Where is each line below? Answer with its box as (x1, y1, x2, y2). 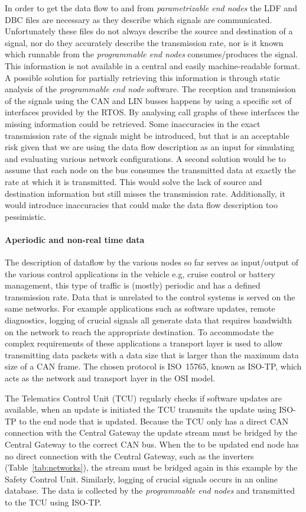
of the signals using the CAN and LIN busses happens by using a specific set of (5, 94, 292, 106)
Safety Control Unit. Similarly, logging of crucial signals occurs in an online (5, 472, 278, 485)
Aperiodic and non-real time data (5, 233, 145, 245)
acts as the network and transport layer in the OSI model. (5, 372, 216, 384)
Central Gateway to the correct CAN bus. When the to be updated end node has (5, 438, 300, 450)
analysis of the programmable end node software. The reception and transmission (5, 83, 296, 95)
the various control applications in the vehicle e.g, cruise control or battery (5, 267, 275, 280)
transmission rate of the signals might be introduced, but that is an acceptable (5, 129, 289, 141)
